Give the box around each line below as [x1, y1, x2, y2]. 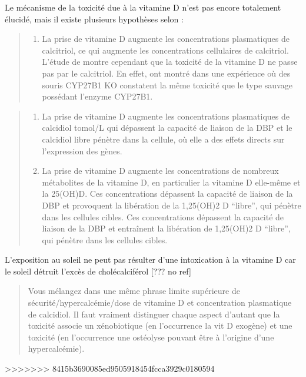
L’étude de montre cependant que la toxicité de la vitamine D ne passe [42, 55, 298, 68]
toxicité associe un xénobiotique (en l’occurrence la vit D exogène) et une [28, 319, 292, 332]
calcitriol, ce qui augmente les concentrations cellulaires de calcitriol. [42, 44, 289, 56]
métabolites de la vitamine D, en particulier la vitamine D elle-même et [42, 176, 301, 188]
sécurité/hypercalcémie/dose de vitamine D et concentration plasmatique [28, 296, 292, 309]
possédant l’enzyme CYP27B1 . [42, 90, 153, 102]
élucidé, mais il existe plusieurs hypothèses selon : [5, 12, 184, 25]
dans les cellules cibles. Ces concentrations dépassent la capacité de [42, 210, 284, 223]
